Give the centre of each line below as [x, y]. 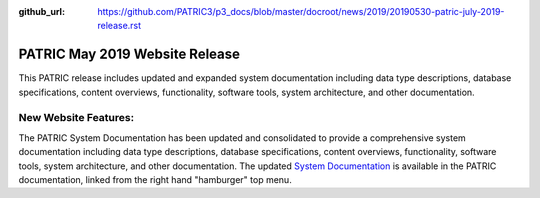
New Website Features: [76, 118]
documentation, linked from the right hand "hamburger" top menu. [155, 179]
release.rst [119, 26]
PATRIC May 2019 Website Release [129, 54]
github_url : [41, 11]
